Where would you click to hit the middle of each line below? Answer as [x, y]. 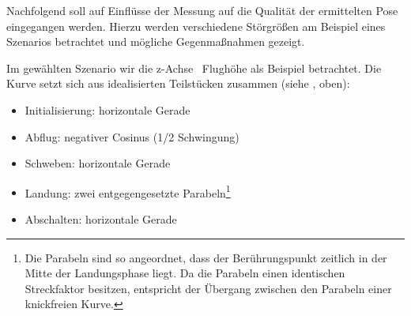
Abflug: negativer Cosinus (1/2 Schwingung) [132, 136]
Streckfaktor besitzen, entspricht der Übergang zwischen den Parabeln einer [208, 288]
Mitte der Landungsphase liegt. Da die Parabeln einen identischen [185, 273]
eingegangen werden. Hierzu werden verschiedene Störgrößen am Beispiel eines [196, 26]
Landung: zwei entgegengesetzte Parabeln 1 [128, 191]
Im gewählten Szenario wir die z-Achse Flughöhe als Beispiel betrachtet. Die [194, 68]
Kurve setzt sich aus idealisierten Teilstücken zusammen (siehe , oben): [178, 83]
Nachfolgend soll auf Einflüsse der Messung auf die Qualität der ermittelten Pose [202, 10]
